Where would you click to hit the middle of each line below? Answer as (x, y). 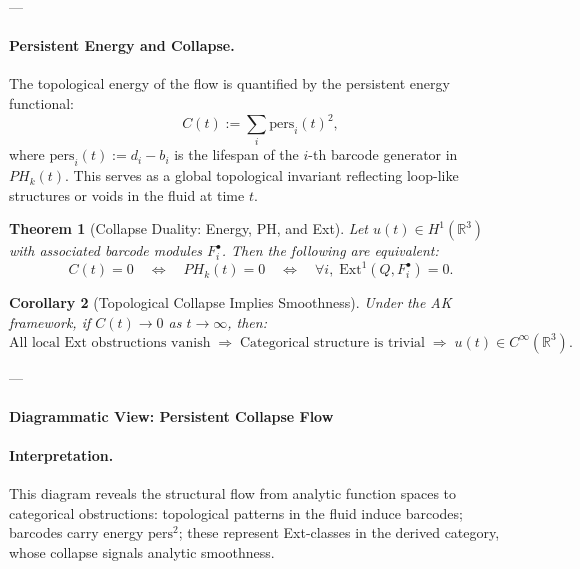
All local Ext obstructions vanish (110, 342)
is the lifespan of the (236, 154)
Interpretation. (61, 455)
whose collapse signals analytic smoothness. (142, 552)
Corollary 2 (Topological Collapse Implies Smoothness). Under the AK (230, 302)
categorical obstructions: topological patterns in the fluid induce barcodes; (236, 512)
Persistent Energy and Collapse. (122, 45)
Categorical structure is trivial (333, 342)
